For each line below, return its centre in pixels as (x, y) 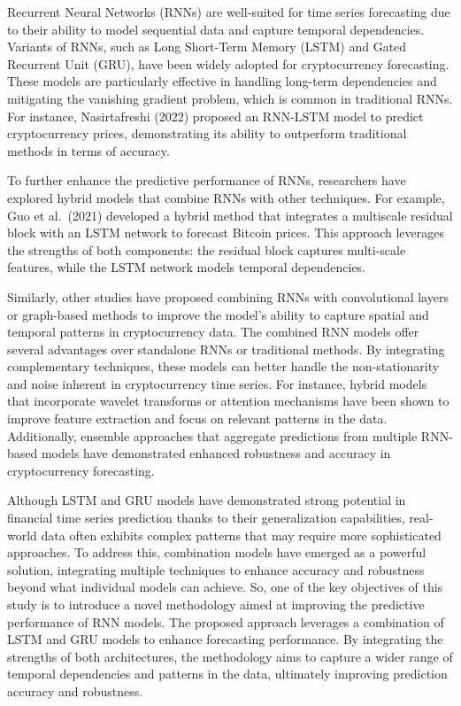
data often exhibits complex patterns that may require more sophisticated (241, 535)
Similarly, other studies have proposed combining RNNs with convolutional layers (228, 296)
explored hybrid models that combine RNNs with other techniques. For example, (226, 197)
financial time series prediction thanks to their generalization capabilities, (206, 518)
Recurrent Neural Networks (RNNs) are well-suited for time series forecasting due (229, 12)
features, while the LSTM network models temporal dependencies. (186, 267)
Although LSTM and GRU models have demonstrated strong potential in (207, 500)
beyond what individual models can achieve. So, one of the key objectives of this (225, 587)
